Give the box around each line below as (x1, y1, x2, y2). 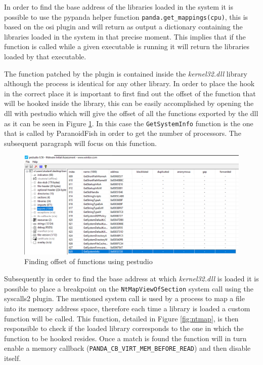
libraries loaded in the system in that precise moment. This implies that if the (4, 31, 246, 42)
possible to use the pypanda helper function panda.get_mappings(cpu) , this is (4, 11, 248, 22)
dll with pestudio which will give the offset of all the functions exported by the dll (4, 108, 258, 118)
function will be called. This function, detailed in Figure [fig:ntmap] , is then (4, 313, 239, 323)
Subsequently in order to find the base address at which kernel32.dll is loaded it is (4, 273, 259, 284)
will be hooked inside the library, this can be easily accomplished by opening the (4, 98, 254, 108)
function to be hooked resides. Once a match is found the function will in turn (4, 333, 247, 343)
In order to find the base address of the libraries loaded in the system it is (4, 2, 233, 12)
